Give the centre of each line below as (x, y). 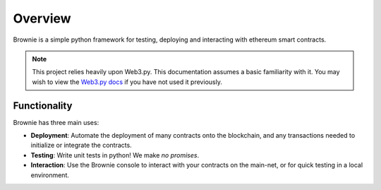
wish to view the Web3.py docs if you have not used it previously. (127, 82)
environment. (50, 175)
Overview (42, 18)
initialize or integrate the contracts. (81, 146)
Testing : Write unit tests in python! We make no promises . (115, 155)
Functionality (43, 106)
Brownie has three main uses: (56, 122)
